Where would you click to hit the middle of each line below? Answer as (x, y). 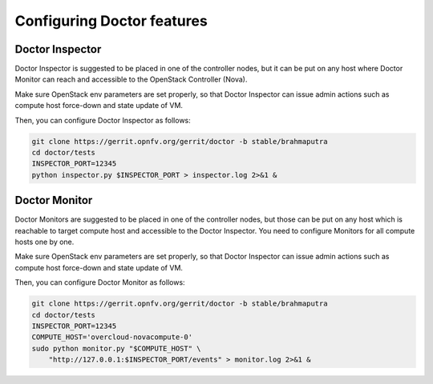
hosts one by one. (45, 242)
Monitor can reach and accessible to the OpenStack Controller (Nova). (131, 79)
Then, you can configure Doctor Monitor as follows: (100, 282)
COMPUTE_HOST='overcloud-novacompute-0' (112, 337)
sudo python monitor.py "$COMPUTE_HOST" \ (116, 348)
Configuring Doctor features (111, 21)
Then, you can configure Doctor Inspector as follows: (103, 120)
